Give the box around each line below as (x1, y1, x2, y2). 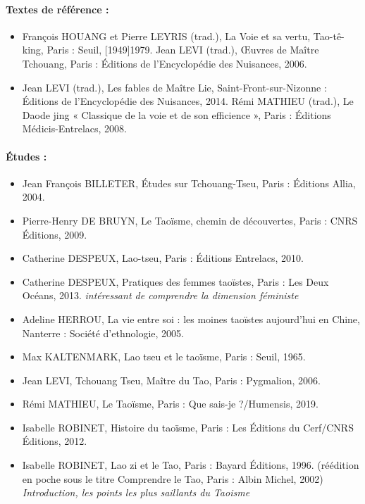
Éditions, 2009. (22, 227, 87, 241)
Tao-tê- (313, 28, 345, 43)
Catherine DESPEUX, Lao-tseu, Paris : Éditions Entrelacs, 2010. (22, 251, 304, 265)
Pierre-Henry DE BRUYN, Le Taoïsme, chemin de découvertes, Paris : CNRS (22, 213, 358, 227)
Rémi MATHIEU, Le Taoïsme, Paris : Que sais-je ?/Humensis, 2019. (22, 396, 318, 411)
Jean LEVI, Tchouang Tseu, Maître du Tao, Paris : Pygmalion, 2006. (22, 372, 321, 387)
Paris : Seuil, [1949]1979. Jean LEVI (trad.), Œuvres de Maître (47, 42, 319, 57)
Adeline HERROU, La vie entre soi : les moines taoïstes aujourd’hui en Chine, (22, 311, 360, 326)
